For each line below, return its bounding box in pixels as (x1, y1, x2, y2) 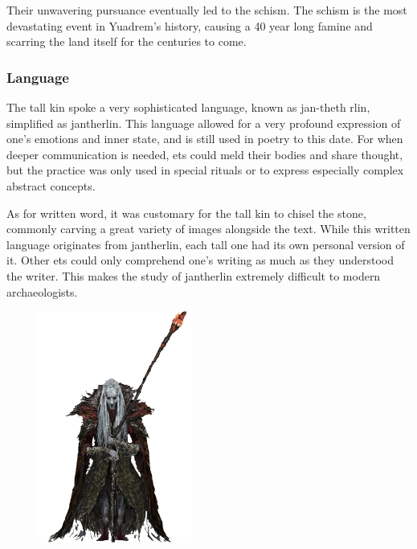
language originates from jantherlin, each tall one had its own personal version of (6, 236, 405, 252)
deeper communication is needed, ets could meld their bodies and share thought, (6, 145, 403, 162)
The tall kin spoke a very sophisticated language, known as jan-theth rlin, (6, 99, 370, 115)
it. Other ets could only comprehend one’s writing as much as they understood (6, 252, 394, 268)
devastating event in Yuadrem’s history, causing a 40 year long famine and (6, 17, 373, 34)
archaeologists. (6, 283, 78, 300)
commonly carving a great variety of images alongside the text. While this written (6, 220, 411, 237)
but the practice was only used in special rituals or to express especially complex (6, 162, 404, 178)
